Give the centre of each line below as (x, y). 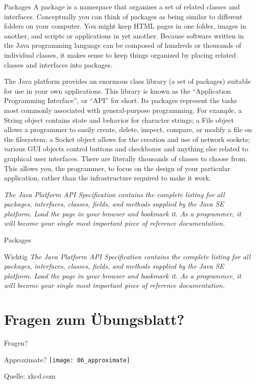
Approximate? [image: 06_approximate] (67, 359)
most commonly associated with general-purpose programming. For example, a (123, 110)
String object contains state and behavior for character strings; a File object (119, 120)
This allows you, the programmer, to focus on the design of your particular (117, 168)
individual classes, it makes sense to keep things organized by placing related (120, 54)
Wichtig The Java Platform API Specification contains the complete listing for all (127, 256)
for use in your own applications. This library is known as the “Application (117, 90)
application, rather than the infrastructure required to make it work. (108, 178)
